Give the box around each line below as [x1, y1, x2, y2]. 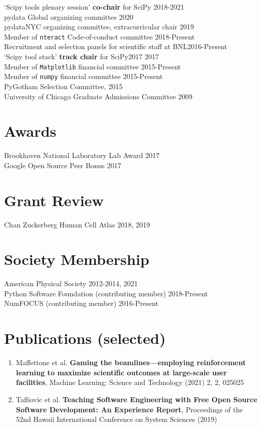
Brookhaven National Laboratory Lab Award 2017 [4, 150, 160, 161]
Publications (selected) [4, 328, 166, 348]
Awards [4, 121, 57, 141]
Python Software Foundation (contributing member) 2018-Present [4, 288, 208, 298]
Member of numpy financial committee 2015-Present [4, 71, 163, 82]
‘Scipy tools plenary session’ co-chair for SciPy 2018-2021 [4, 2, 184, 12]
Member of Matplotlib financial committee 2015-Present [4, 61, 181, 71]
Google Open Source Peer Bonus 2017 [4, 160, 122, 170]
